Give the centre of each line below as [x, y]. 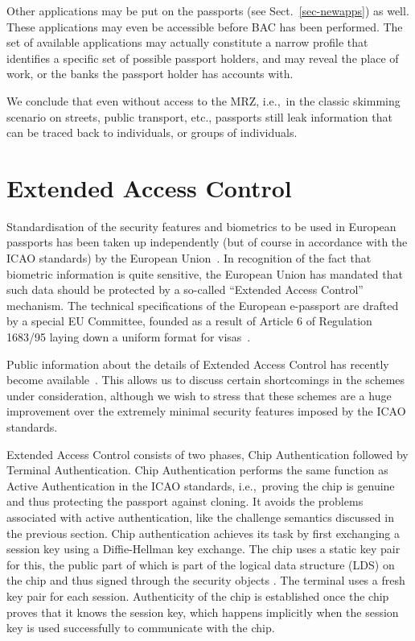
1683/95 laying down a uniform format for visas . [129, 337]
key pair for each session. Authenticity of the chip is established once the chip [198, 596]
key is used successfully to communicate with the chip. [141, 628]
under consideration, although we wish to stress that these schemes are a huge [199, 395]
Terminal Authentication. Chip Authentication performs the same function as [197, 470]
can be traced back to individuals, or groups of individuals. [152, 132]
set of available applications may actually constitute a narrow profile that [187, 42]
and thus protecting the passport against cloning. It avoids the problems [185, 501]
